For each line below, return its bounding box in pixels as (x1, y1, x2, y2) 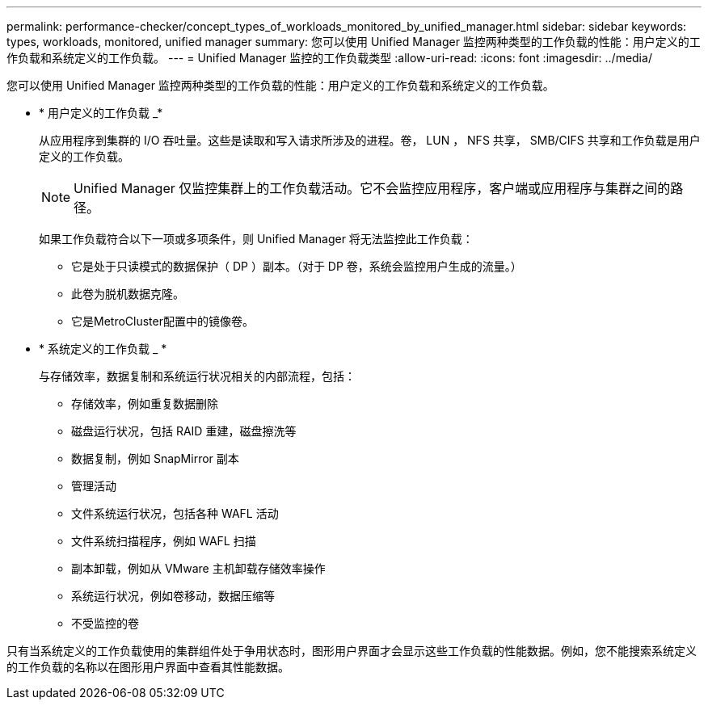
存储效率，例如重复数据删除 (71, 397, 218, 410)
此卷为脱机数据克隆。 (71, 287, 184, 300)
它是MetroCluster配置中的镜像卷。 (71, 314, 254, 328)
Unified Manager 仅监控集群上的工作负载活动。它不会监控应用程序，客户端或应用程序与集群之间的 (74, 180, 671, 196)
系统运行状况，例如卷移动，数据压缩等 (71, 589, 275, 603)
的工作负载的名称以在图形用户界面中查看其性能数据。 (6, 660, 289, 674)
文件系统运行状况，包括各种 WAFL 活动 (71, 506, 279, 520)
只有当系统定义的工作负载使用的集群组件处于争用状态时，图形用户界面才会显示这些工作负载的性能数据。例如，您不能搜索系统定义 (6, 644, 697, 658)
